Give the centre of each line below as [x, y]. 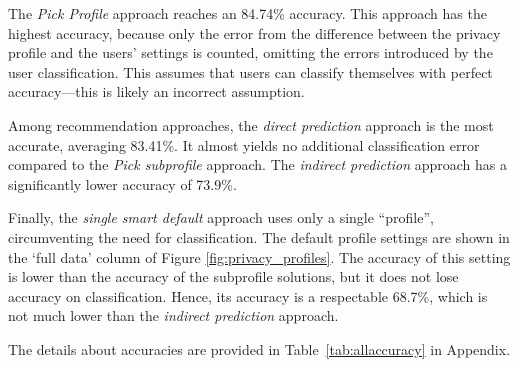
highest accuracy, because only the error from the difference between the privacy [254, 32]
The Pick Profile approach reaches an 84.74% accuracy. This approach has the [247, 13]
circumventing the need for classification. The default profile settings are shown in [259, 236]
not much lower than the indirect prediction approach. [173, 315]
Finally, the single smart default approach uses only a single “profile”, [221, 217]
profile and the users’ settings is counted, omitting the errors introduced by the [250, 52]
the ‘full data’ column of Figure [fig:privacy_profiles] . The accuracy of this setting [259, 256]
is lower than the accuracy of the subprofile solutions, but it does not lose [233, 276]
